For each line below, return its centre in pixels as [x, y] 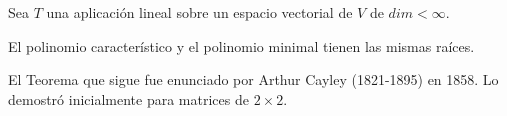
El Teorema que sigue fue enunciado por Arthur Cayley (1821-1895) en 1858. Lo [253, 79]
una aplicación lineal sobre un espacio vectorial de [199, 12]
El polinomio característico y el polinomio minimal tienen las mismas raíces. [241, 45]
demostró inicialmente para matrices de [128, 98]
